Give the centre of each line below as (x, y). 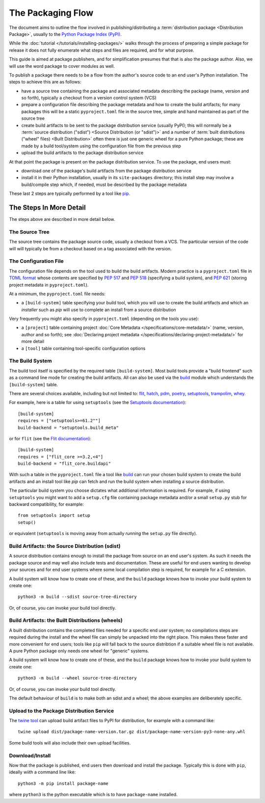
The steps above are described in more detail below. (62, 219)
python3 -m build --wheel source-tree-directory (77, 678)
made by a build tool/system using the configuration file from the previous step (101, 146)
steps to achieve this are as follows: (45, 82)
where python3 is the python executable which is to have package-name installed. (93, 795)
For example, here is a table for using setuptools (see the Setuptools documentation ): (98, 402)
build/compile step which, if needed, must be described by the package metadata (104, 185)
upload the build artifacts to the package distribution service (82, 153)
